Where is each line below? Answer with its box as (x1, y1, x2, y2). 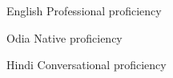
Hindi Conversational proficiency (6, 56, 167, 73)
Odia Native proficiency (6, 29, 123, 46)
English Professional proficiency (6, 2, 162, 18)
